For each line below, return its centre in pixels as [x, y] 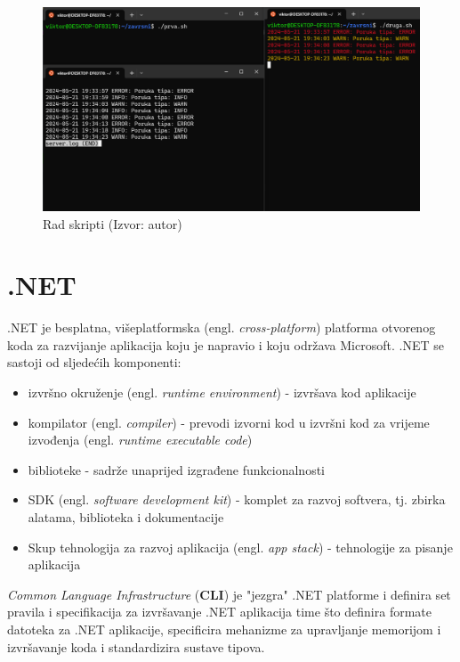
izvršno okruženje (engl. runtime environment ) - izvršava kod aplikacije [222, 392]
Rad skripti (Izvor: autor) [113, 223]
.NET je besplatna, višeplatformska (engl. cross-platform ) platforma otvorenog [222, 327]
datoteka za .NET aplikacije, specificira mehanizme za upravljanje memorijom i [224, 629]
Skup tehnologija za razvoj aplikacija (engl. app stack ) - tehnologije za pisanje [240, 547]
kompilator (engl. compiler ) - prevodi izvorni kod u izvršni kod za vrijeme [229, 422]
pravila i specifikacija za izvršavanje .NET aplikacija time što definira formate [219, 612]
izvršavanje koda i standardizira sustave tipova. [136, 646]
